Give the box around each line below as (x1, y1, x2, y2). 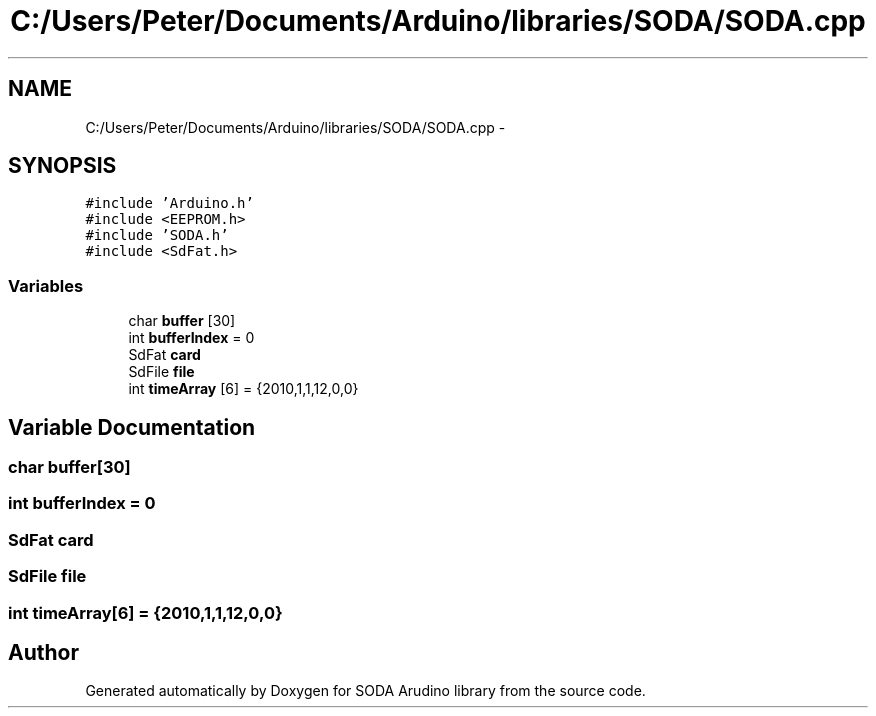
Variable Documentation (8, 414, 256, 440)
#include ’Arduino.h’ (85, 195, 254, 212)
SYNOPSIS (8, 153, 117, 179)
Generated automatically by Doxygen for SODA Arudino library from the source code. (85, 682, 646, 700)
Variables (8, 275, 84, 296)
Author (8, 639, 79, 665)
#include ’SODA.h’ (85, 227, 229, 244)
